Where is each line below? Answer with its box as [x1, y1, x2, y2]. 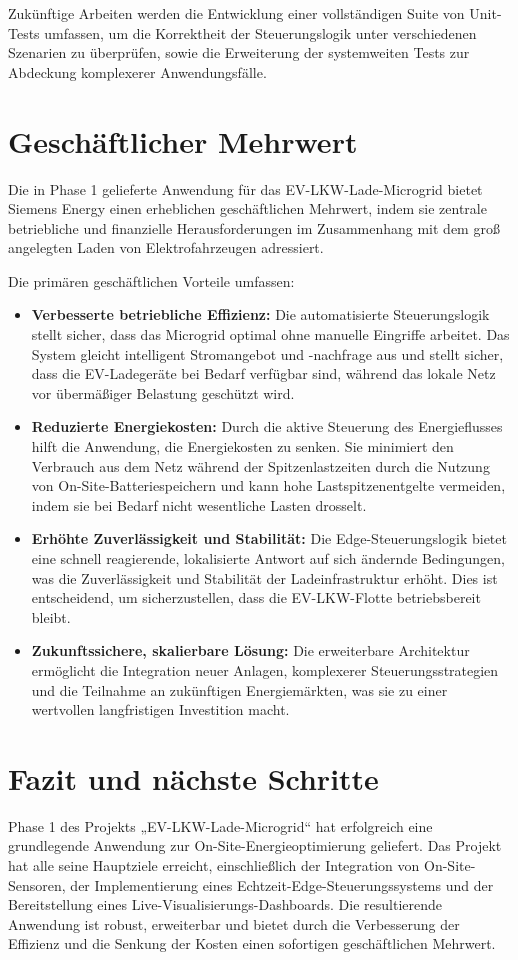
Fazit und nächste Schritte [8, 757, 379, 798]
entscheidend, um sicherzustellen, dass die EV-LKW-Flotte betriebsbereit [31, 587, 481, 608]
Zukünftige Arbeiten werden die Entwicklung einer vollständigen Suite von [8, 3, 465, 23]
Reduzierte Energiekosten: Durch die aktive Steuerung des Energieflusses [31, 416, 503, 437]
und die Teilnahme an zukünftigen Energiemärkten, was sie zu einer [31, 679, 448, 700]
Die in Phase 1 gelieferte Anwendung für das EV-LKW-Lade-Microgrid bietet [8, 178, 483, 199]
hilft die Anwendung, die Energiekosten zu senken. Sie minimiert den [31, 436, 454, 457]
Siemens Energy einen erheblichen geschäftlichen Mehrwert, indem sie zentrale [8, 198, 487, 219]
